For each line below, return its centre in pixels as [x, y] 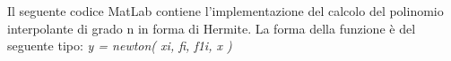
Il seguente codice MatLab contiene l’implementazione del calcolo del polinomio [225, 11]
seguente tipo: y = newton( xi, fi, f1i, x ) [120, 46]
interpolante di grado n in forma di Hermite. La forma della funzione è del [212, 28]
